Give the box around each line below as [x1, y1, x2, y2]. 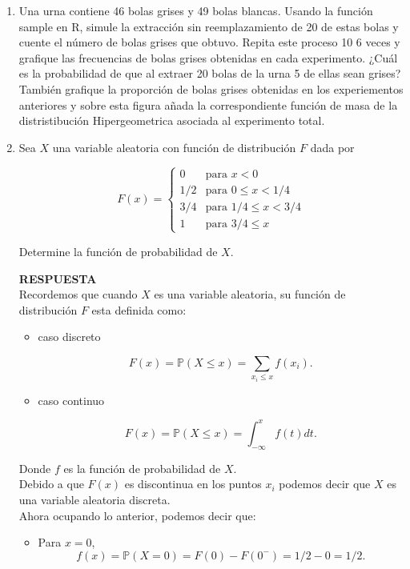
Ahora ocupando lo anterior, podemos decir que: [18, 507, 256, 523]
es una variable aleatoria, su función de [154, 286, 346, 303]
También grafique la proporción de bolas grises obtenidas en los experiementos [18, 80, 404, 97]
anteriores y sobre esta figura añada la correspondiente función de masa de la [18, 96, 398, 113]
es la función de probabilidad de [63, 459, 221, 476]
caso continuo [38, 391, 105, 408]
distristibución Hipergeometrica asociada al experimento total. [18, 112, 325, 129]
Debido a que [18, 475, 84, 492]
